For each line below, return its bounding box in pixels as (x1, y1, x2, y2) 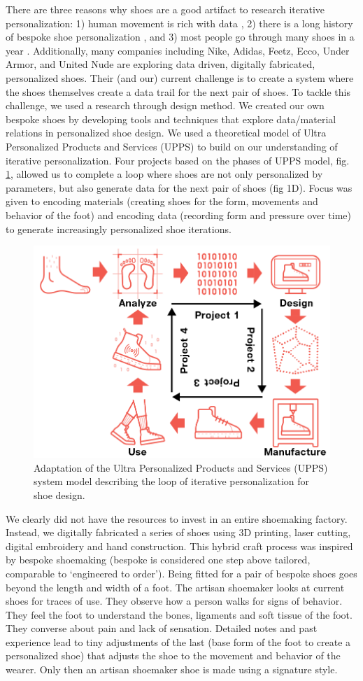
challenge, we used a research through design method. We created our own (6, 98, 325, 113)
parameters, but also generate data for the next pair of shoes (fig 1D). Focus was (6, 180, 353, 195)
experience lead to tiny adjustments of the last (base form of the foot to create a (6, 634, 351, 649)
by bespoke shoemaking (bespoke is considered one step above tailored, (6, 552, 311, 567)
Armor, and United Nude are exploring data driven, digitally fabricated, (6, 57, 315, 71)
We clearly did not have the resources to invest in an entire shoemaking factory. (6, 511, 348, 526)
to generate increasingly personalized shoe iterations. (6, 221, 232, 236)
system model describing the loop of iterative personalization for (34, 474, 310, 489)
